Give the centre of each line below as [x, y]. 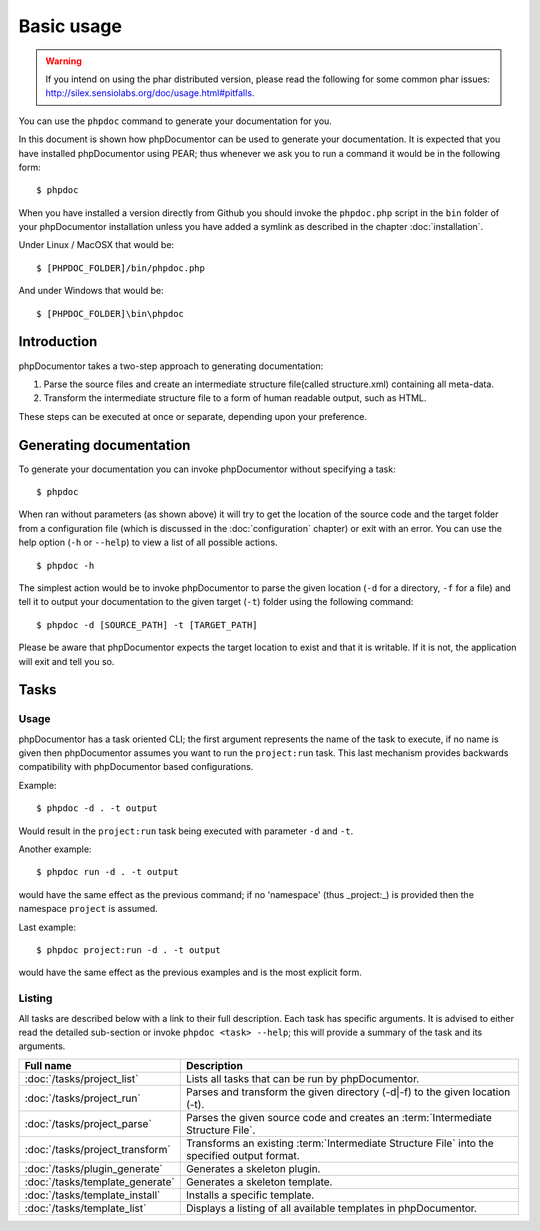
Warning [63, 61]
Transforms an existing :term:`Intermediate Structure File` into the [339, 1143]
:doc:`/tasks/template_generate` [99, 1182]
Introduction [58, 341]
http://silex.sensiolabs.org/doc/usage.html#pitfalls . [150, 93]
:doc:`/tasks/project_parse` [88, 1123]
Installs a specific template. [250, 1195]
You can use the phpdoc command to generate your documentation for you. [175, 121]
